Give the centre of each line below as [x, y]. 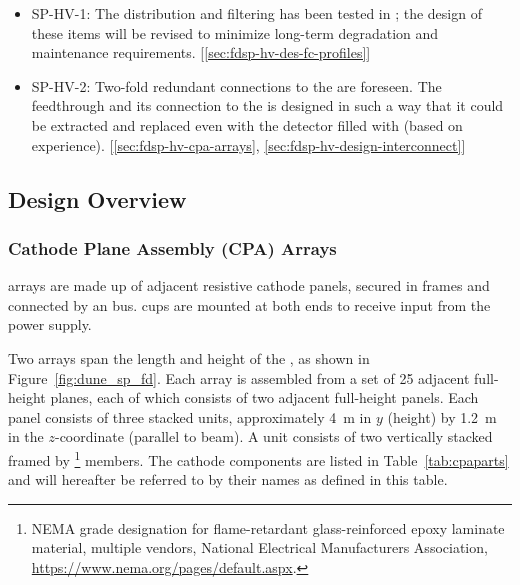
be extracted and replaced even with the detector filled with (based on [247, 124]
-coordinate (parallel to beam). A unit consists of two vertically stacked [273, 436]
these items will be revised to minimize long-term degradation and [235, 32]
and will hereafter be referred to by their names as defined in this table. [228, 479]
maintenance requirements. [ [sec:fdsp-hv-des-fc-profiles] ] [201, 52]
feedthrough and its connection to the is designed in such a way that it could [267, 105]
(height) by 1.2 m [442, 416]
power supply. [50, 324]
